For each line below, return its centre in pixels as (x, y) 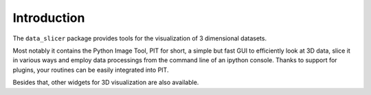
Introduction (49, 18)
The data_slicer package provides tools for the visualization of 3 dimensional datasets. (140, 38)
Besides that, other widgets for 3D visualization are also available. (106, 83)
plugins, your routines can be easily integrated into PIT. (91, 70)
